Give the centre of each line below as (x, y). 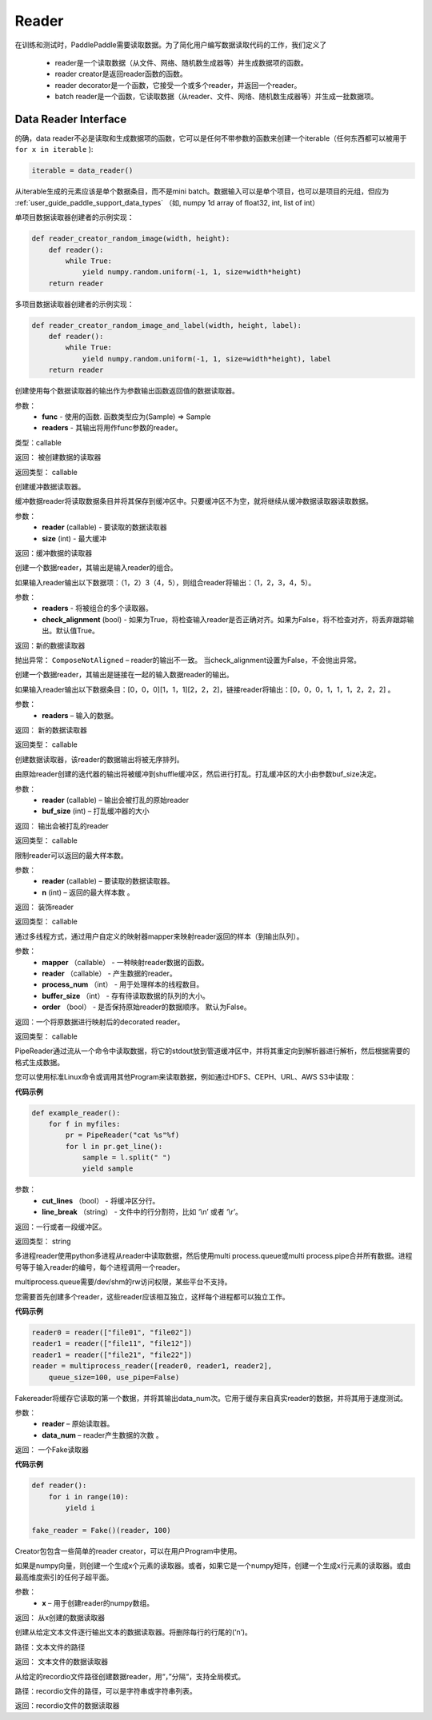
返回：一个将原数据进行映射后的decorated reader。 (100, 1022)
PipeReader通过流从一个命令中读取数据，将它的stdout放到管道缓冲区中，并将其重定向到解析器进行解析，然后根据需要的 (212, 1051)
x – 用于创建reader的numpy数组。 (98, 1602)
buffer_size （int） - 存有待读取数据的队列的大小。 (126, 996)
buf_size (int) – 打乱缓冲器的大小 (96, 811)
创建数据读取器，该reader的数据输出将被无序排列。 (99, 759)
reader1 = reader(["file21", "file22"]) (112, 1355)
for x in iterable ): (54, 150)
